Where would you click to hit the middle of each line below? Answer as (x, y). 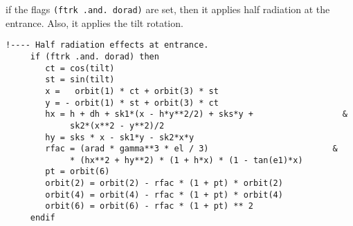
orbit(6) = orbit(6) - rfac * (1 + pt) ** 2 (149, 206)
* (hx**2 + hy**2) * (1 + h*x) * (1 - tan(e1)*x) (187, 160)
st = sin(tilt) (80, 80)
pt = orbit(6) (78, 172)
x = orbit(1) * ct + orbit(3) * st (132, 91)
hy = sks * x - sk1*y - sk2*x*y (120, 137)
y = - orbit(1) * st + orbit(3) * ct (132, 103)
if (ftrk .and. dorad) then (94, 56)
